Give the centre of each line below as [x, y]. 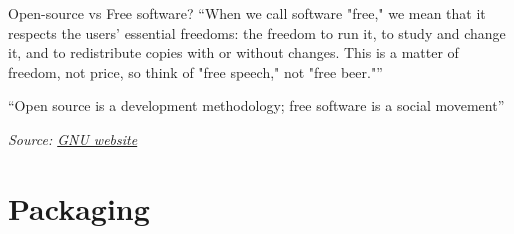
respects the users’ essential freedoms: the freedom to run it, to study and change [257, 32]
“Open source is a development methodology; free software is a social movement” [256, 105]
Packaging [79, 207]
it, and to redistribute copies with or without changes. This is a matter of [233, 52]
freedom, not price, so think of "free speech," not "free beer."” [195, 71]
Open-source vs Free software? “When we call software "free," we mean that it [247, 13]
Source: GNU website [73, 138]
